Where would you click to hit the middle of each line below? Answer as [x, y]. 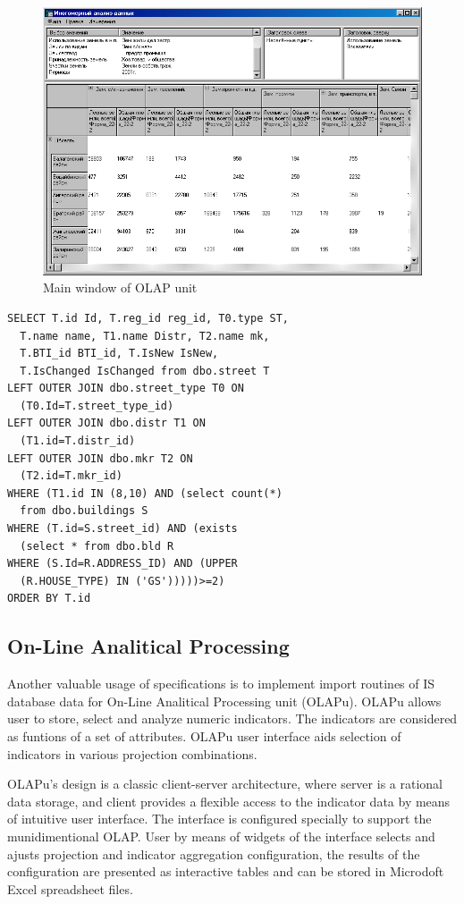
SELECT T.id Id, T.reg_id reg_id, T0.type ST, [148, 318]
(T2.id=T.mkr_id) [71, 476]
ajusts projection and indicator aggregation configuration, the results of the [214, 853]
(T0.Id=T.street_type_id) [97, 406]
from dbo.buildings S [84, 511]
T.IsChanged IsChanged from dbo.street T [145, 371]
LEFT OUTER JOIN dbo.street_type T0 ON [126, 389]
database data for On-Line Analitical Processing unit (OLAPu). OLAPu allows [224, 701]
